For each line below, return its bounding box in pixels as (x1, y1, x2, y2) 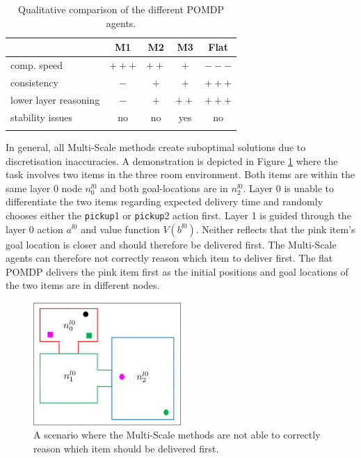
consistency (10, 74, 58, 89)
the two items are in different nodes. (6, 278, 160, 292)
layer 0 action (6, 221, 63, 236)
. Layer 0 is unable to (243, 180, 335, 195)
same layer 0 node (6, 180, 82, 195)
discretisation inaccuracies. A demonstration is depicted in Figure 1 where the (6, 153, 338, 168)
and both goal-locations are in (100, 180, 228, 195)
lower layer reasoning (10, 92, 100, 106)
